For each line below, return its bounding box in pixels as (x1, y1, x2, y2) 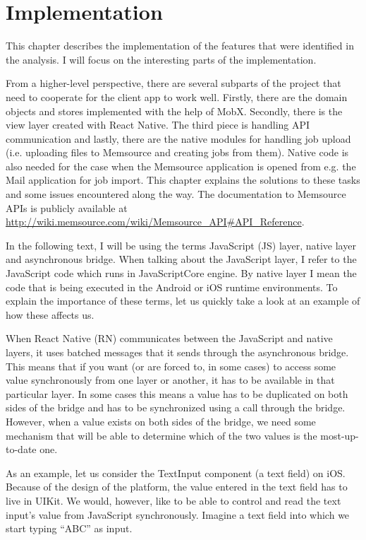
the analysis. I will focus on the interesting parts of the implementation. (6, 52, 317, 66)
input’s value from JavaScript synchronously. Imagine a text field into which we (6, 507, 350, 522)
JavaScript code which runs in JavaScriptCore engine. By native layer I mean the (6, 266, 357, 281)
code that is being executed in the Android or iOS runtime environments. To (6, 279, 338, 294)
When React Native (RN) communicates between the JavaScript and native (6, 331, 333, 346)
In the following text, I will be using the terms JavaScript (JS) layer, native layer (6, 237, 356, 252)
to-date (6, 442, 37, 457)
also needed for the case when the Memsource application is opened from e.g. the (6, 158, 356, 173)
